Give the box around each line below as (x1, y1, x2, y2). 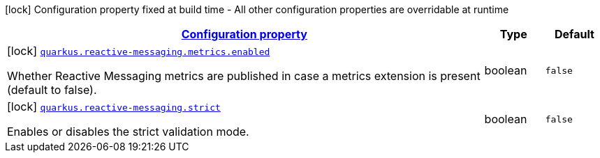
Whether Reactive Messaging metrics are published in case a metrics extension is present (7, 69, 481, 83)
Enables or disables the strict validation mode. (7, 125, 249, 139)
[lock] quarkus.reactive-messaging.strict (7, 100, 221, 113)
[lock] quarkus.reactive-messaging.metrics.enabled (7, 44, 270, 58)
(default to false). (7, 83, 97, 97)
